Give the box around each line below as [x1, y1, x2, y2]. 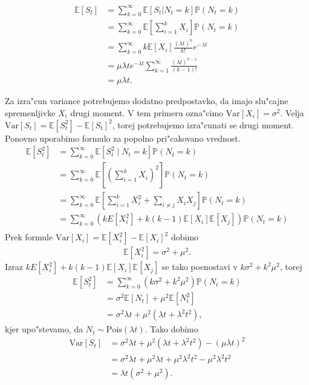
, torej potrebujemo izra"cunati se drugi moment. [112, 118, 294, 131]
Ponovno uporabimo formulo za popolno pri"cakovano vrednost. [5, 131, 241, 144]
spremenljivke [5, 106, 56, 119]
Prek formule [5, 231, 53, 243]
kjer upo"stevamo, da [5, 323, 83, 335]
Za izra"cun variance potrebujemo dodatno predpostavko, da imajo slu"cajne [5, 94, 288, 107]
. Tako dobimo [145, 323, 198, 335]
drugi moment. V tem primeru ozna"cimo [70, 106, 224, 119]
